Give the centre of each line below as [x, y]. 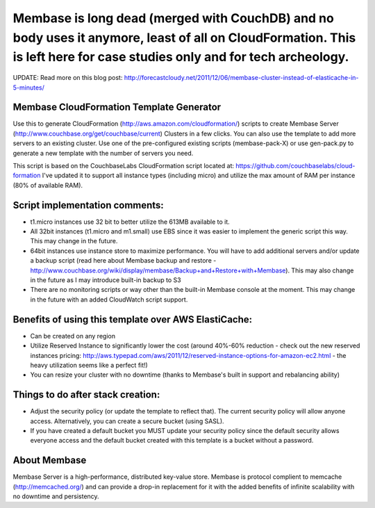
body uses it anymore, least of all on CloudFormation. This [184, 38]
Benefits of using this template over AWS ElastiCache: [133, 319]
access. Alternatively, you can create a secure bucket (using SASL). [127, 421]
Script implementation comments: [89, 205]
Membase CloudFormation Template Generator [117, 107]
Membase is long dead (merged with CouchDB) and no [174, 18]
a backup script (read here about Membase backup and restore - [123, 261]
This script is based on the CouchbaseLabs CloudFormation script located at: [123, 166]
